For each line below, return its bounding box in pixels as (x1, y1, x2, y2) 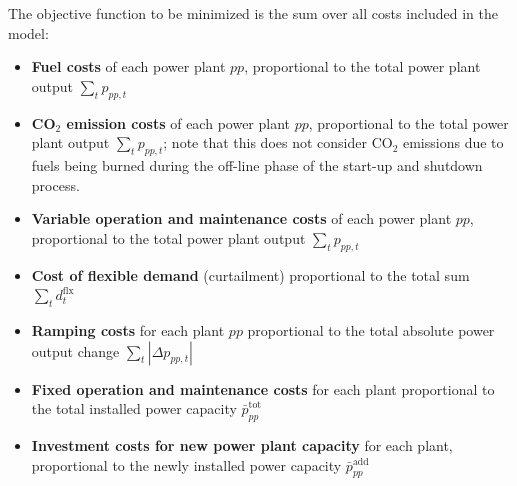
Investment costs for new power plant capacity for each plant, (31, 434, 453, 455)
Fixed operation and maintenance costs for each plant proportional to (31, 378, 495, 399)
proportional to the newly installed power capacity (31, 454, 342, 475)
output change (31, 340, 120, 361)
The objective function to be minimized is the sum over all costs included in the (8, 3, 498, 23)
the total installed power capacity (31, 398, 237, 419)
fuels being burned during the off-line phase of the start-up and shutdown (31, 154, 483, 175)
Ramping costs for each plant (31, 319, 225, 340)
